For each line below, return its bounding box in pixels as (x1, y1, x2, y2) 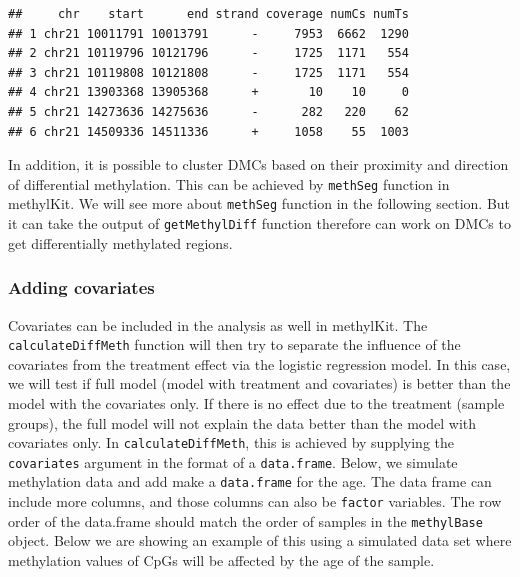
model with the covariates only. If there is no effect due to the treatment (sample (8, 392, 505, 413)
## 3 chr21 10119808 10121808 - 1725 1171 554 (8, 65, 409, 80)
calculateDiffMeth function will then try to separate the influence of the (8, 334, 461, 355)
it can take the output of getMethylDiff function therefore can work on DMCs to (8, 213, 511, 234)
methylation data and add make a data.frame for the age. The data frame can (8, 471, 492, 492)
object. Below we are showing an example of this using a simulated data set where (8, 530, 512, 551)
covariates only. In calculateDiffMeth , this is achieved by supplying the (8, 432, 455, 453)
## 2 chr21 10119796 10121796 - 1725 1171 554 (8, 46, 409, 61)
